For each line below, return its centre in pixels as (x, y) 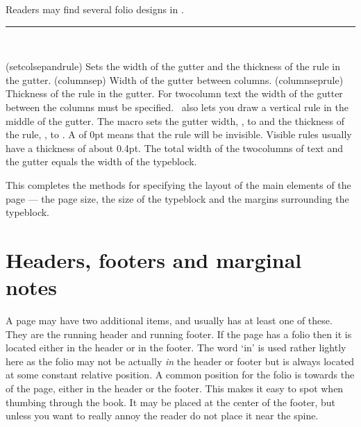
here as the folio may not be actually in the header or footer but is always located (180, 361)
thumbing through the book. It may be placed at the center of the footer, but (170, 402)
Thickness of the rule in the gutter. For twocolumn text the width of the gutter (174, 93)
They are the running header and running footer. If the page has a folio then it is (179, 334)
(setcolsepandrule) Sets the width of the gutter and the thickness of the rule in (173, 66)
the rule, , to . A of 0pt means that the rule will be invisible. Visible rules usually (179, 134)
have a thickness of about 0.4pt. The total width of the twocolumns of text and (174, 148)
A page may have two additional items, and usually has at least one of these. (169, 320)
